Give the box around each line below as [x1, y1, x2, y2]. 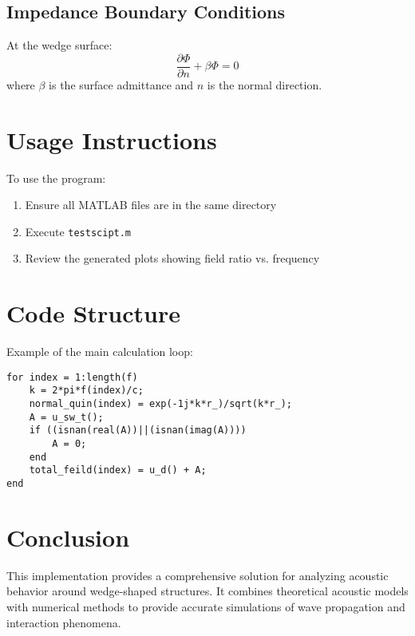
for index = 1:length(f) [6, 371, 138, 383]
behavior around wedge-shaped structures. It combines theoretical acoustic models [6, 583, 409, 599]
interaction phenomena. [6, 614, 121, 630]
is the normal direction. [207, 76, 322, 93]
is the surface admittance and [49, 76, 194, 93]
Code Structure [6, 297, 180, 330]
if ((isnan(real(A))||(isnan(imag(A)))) [29, 425, 247, 437]
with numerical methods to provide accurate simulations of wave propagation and [6, 598, 405, 614]
